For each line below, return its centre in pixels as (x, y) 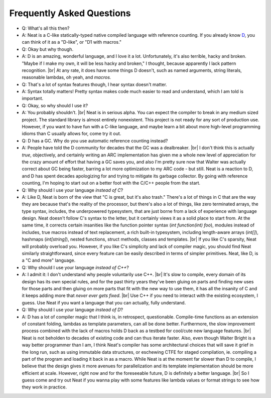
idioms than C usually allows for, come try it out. (72, 134)
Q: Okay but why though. (48, 49)
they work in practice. (44, 387)
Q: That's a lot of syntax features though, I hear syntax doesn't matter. (95, 84)
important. (33, 99)
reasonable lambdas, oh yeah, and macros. (66, 77)
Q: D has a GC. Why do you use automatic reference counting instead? (95, 140)
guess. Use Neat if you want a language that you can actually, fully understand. (104, 302)
